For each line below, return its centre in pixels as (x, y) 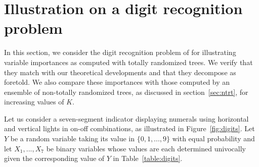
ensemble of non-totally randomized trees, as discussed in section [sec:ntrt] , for (126, 92)
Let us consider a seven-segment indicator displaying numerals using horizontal (126, 118)
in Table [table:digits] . (148, 158)
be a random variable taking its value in (72, 138)
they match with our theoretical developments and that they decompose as (120, 72)
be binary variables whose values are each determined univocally (146, 148)
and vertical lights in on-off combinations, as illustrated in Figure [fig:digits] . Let (129, 128)
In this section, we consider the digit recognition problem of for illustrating (120, 52)
